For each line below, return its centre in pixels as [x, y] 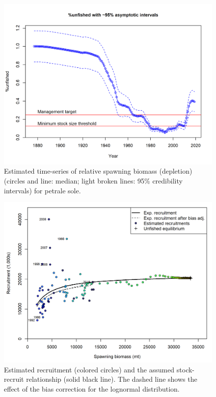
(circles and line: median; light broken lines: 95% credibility [93, 181]
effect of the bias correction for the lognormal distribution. [92, 388]
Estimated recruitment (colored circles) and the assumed [89, 369]
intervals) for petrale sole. [42, 190]
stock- [186, 369]
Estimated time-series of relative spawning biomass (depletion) [98, 171]
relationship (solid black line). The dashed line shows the [112, 379]
